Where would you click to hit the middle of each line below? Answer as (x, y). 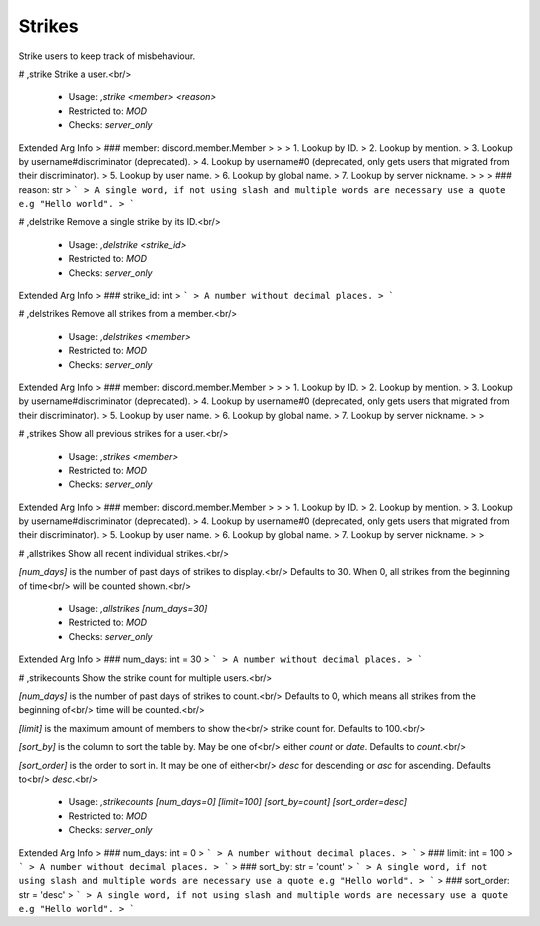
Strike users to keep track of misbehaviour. (107, 56)
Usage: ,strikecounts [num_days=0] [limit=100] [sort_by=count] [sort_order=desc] (238, 802)
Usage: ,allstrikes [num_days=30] (138, 609)
